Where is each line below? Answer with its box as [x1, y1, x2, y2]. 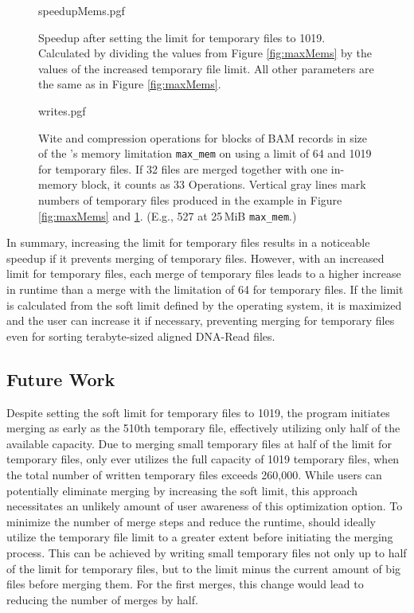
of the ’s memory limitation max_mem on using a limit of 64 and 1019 [38, 145, 372, 162]
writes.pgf [38, 102, 86, 119]
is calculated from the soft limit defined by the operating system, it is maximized [6, 296, 402, 313]
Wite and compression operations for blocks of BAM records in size [38, 129, 368, 146]
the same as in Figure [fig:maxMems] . [38, 76, 221, 92]
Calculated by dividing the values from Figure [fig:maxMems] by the [38, 45, 372, 61]
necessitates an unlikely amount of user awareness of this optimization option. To [6, 498, 403, 514]
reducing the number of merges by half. [6, 591, 198, 607]
